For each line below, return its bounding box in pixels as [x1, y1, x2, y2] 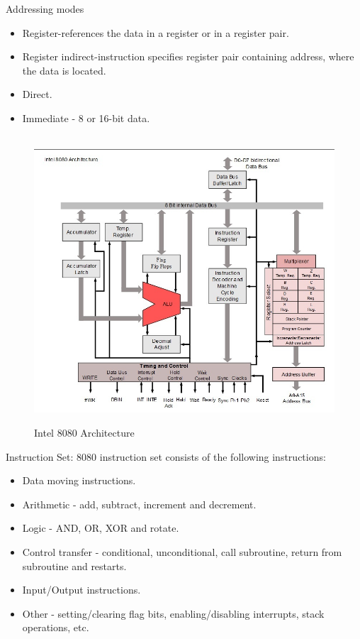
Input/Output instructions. [22, 582, 141, 597]
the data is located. [22, 62, 106, 77]
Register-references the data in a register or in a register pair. [22, 25, 289, 40]
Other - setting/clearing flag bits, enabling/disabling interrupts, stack [22, 606, 325, 621]
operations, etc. [22, 620, 89, 635]
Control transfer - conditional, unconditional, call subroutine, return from [22, 545, 342, 559]
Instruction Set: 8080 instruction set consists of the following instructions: [6, 449, 326, 464]
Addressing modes [6, 1, 84, 16]
